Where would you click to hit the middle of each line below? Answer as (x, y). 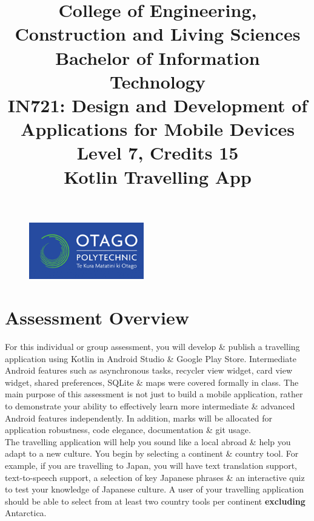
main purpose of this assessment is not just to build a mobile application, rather (154, 394)
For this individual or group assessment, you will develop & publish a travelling (152, 347)
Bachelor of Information (158, 57)
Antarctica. (26, 513)
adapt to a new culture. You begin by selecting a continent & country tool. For (152, 453)
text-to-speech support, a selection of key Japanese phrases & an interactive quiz (155, 477)
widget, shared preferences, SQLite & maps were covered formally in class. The (152, 382)
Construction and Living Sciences (158, 34)
